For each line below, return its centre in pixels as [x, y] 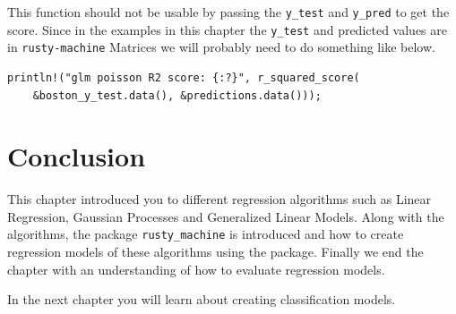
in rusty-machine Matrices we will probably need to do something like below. [221, 47]
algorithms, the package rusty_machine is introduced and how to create [206, 234]
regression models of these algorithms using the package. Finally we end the [215, 252]
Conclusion [77, 156]
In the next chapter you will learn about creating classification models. [202, 299]
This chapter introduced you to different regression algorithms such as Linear [219, 199]
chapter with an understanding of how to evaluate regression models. [196, 269]
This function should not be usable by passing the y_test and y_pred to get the [228, 12]
